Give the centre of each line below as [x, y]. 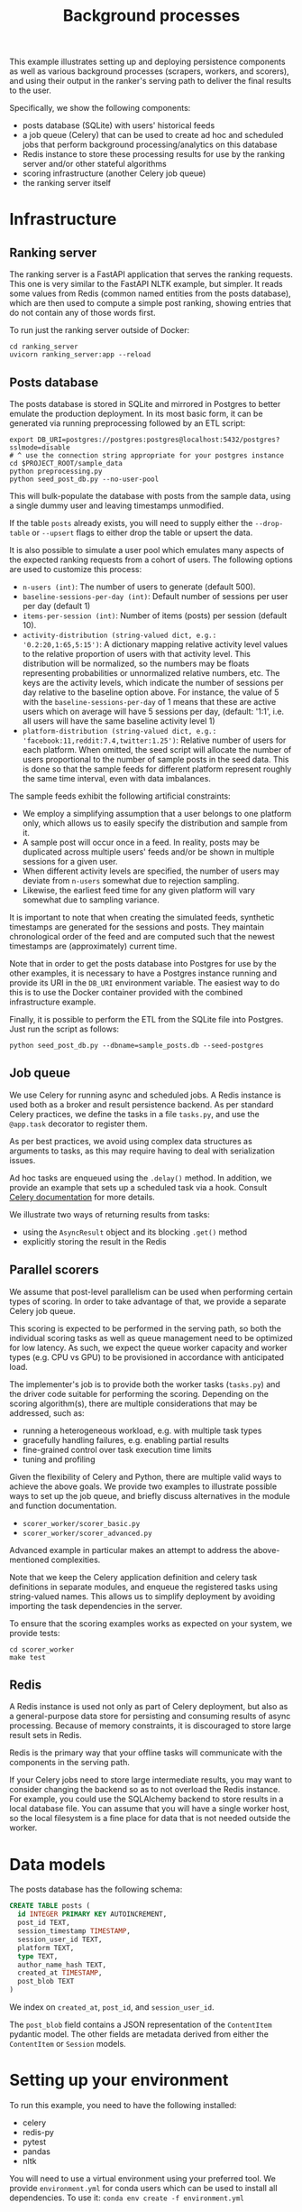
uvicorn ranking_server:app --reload [80, 355]
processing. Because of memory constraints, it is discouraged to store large [150, 1726]
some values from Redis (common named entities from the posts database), [150, 293]
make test [28, 1657]
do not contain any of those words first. [82, 313]
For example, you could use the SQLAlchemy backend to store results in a [146, 1799]
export [22, 440]
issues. [23, 1160]
